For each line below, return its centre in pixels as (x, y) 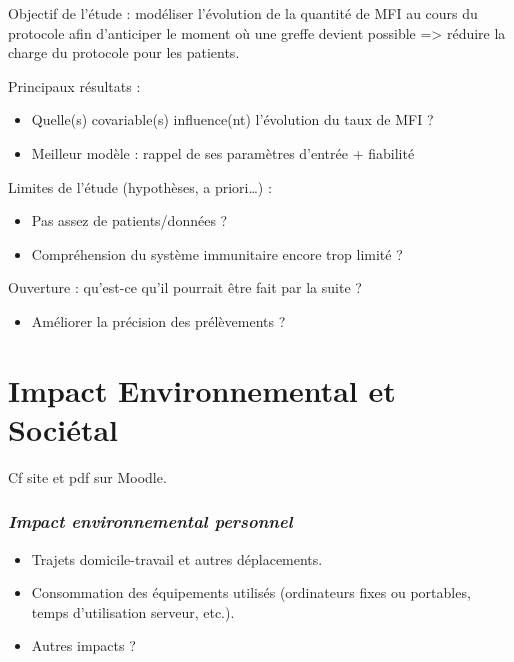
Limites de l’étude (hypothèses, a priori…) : (140, 186)
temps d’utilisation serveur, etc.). (133, 611)
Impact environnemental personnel (150, 521)
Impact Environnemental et (202, 389)
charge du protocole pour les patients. (124, 52)
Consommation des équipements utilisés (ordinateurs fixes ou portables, (251, 592)
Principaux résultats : (74, 85)
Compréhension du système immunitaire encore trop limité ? (217, 253)
